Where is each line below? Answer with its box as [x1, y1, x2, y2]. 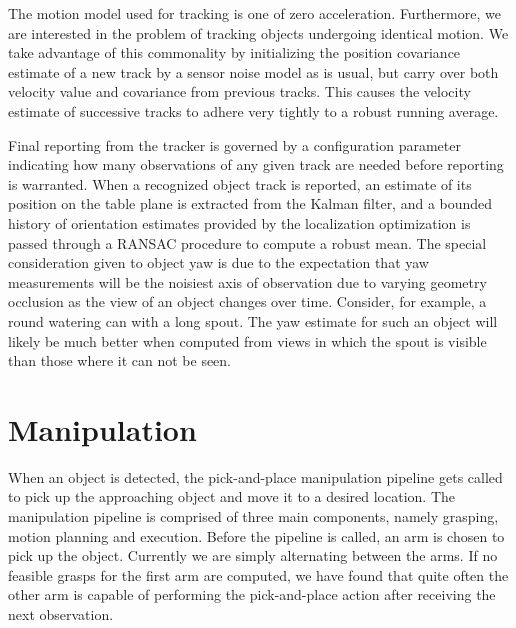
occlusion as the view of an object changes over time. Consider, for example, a [8, 291, 487, 312]
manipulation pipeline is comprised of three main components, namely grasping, [8, 506, 499, 526]
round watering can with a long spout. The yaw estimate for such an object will [8, 310, 498, 331]
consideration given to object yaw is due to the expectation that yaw [8, 252, 429, 273]
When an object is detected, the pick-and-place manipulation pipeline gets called [8, 466, 503, 487]
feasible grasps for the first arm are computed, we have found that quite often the [8, 564, 509, 585]
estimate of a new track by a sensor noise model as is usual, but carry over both [8, 61, 499, 82]
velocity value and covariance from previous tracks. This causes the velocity [8, 81, 471, 102]
